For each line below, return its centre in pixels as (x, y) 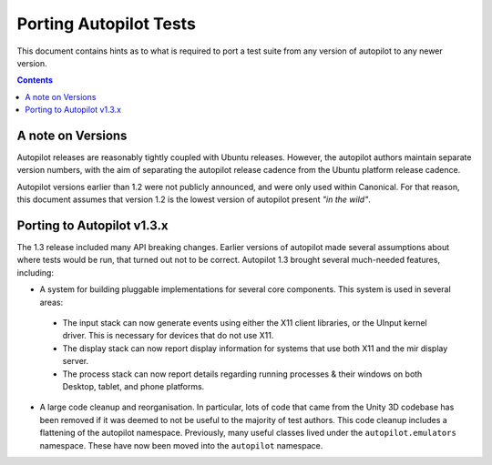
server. (76, 361)
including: (36, 272)
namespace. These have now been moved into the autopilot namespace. (181, 445)
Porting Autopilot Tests (106, 24)
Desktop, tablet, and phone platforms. (133, 386)
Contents (35, 80)
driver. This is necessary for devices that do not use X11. (168, 336)
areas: (51, 302)
